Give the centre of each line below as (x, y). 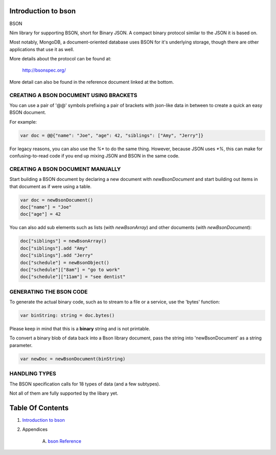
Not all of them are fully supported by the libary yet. (64, 393)
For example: (23, 122)
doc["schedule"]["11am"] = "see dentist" (73, 277)
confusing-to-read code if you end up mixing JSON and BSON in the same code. (95, 156)
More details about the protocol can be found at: (61, 59)
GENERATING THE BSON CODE (49, 291)
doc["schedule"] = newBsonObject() (65, 263)
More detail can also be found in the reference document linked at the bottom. (92, 82)
